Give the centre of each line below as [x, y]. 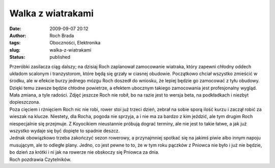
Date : [15, 29]
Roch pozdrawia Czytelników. [40, 159]
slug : [15, 50]
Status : [17, 57]
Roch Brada [62, 35]
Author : [18, 35]
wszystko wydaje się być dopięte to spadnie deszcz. [64, 131]
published [60, 57]
